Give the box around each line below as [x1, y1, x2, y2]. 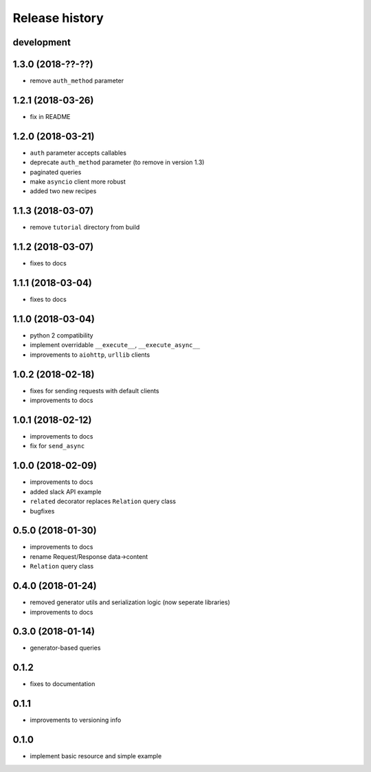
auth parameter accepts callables [30, 148, 127, 157]
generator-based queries [30, 643, 101, 652]
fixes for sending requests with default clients [30, 386, 159, 395]
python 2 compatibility [30, 331, 93, 340]
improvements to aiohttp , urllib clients [30, 351, 150, 359]
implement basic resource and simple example [30, 752, 162, 760]
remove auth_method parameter [30, 76, 124, 85]
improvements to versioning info [30, 716, 122, 725]
